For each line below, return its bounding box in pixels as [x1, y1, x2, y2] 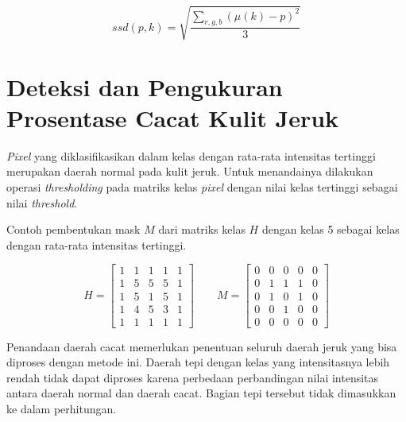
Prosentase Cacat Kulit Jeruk [6, 101, 339, 134]
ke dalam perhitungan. [6, 400, 117, 416]
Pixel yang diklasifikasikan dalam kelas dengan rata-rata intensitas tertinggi [6, 147, 376, 164]
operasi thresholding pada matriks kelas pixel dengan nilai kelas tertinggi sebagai [6, 179, 398, 196]
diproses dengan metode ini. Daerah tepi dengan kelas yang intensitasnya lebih [6, 354, 390, 370]
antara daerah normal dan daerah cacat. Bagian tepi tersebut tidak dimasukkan [6, 385, 396, 401]
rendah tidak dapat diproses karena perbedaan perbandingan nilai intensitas [6, 369, 379, 385]
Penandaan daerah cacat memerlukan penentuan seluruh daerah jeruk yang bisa [6, 338, 397, 354]
